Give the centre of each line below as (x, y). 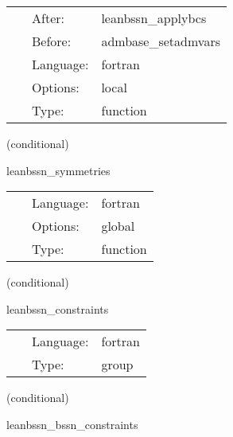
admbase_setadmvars (161, 41)
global (118, 226)
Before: (52, 41)
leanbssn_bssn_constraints (72, 424)
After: (48, 18)
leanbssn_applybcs (154, 18)
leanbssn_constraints (58, 308)
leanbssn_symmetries (58, 170)
